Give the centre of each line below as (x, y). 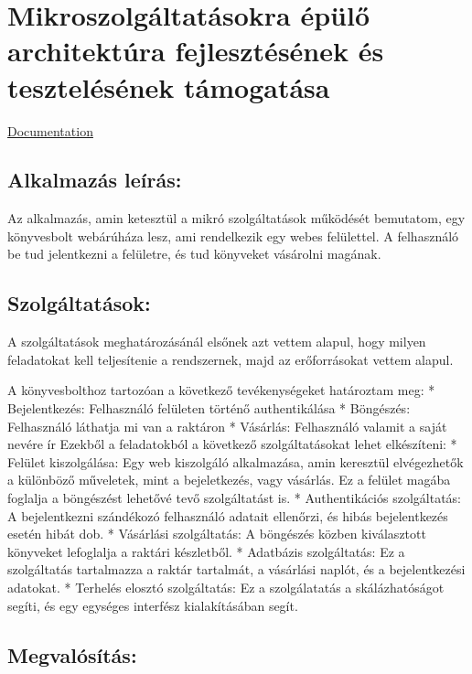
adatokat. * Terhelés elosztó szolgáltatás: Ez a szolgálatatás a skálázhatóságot (226, 587)
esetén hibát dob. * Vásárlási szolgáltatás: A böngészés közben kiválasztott (217, 534)
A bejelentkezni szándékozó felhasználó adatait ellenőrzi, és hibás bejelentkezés (228, 515)
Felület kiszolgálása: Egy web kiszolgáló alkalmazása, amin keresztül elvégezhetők (236, 461)
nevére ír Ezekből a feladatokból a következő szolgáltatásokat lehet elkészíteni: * (232, 444)
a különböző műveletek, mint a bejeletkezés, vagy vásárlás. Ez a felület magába (229, 480)
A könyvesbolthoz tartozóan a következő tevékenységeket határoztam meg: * (221, 390)
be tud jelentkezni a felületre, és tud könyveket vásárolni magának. (194, 254)
